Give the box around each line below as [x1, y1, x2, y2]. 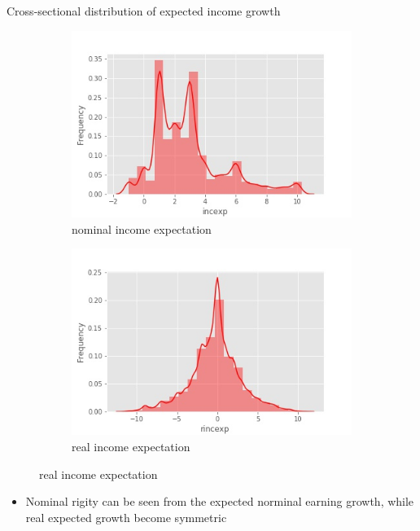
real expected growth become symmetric [25, 508, 227, 525]
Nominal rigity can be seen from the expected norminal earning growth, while [25, 493, 414, 510]
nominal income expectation [72, 220, 212, 237]
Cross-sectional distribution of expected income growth [7, 2, 281, 19]
